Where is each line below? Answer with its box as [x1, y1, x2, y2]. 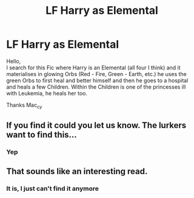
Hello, [6, 57, 21, 65]
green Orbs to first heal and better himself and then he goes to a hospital [6, 77, 189, 84]
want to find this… [6, 130, 77, 140]
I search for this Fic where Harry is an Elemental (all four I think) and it [6, 64, 181, 71]
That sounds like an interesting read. [6, 167, 148, 177]
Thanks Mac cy [6, 101, 42, 110]
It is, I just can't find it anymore [6, 185, 99, 193]
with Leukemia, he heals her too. [6, 89, 88, 97]
